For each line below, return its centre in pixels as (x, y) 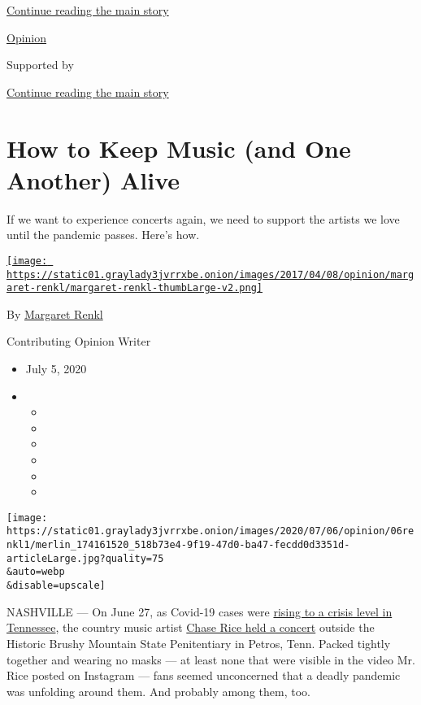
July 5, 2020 (56, 369)
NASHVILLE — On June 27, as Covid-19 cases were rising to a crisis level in (200, 611)
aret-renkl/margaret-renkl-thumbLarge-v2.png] (135, 288)
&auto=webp (36, 572)
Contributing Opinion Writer (79, 341)
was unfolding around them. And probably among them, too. (158, 691)
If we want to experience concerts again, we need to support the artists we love (203, 218)
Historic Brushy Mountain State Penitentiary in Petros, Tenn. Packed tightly (199, 643)
